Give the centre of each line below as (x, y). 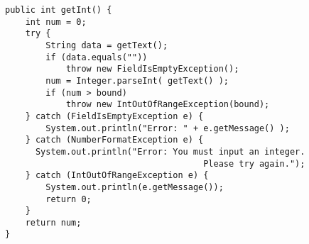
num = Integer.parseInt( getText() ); (137, 81)
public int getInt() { (59, 10)
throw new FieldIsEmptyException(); (152, 69)
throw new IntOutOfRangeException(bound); (168, 105)
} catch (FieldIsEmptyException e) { (114, 116)
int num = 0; (56, 22)
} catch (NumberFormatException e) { (114, 140)
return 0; (69, 199)
